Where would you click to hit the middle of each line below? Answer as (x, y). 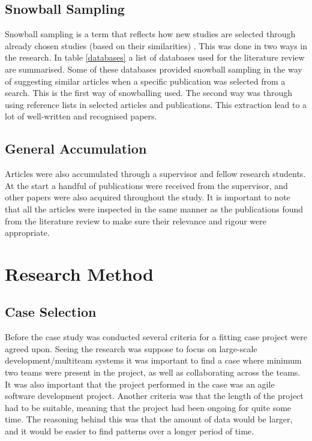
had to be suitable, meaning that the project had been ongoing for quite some (148, 407)
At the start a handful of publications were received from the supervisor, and (146, 185)
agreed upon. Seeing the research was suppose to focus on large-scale (131, 348)
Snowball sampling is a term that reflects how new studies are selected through (150, 34)
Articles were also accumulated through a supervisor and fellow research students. (155, 174)
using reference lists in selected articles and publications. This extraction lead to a (156, 104)
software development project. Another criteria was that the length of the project (154, 396)
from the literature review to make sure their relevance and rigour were (136, 220)
